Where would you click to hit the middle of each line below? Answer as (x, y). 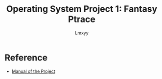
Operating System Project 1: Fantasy (82, 9)
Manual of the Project (34, 71)
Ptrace (82, 19)
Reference (26, 58)
